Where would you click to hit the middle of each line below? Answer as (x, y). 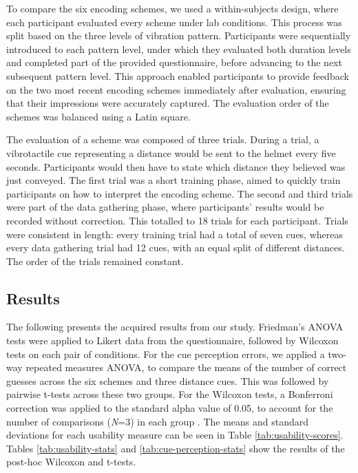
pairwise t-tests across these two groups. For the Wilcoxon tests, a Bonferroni (170, 394)
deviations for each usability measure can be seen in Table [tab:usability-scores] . (175, 435)
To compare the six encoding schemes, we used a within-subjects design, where (172, 8)
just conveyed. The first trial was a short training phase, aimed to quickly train (173, 180)
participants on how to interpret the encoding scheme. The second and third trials (180, 193)
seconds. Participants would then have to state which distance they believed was (176, 166)
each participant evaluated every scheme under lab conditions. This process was (174, 22)
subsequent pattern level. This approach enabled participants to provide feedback (178, 75)
